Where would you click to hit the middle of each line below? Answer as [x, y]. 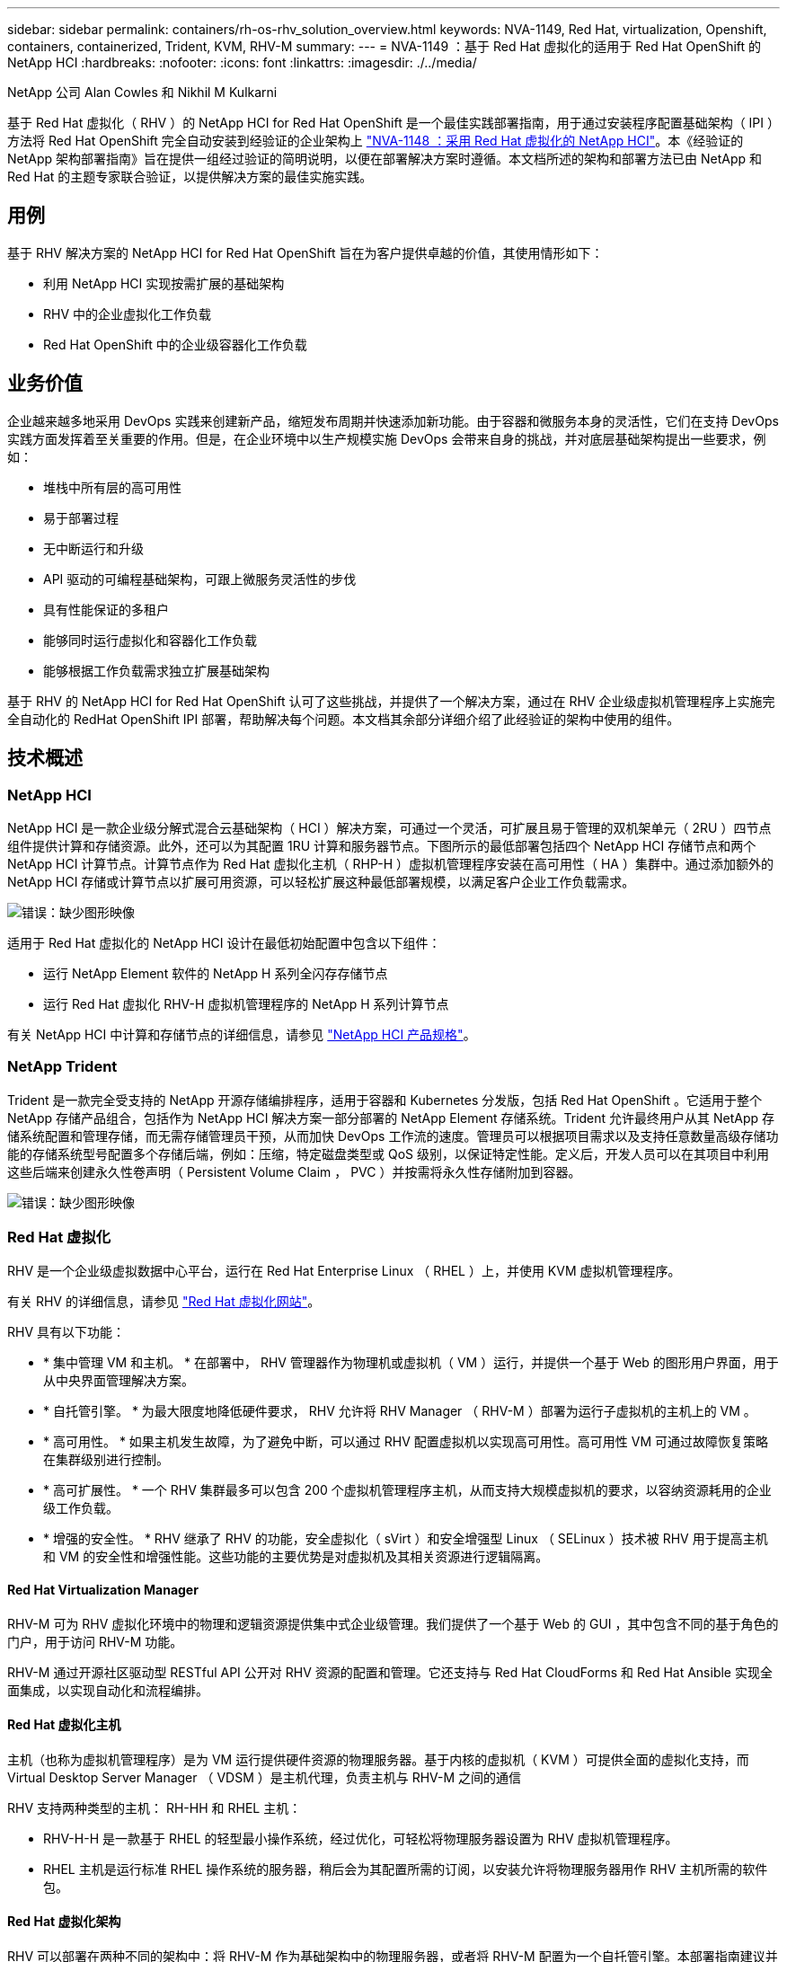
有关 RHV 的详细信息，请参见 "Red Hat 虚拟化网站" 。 [164, 1302]
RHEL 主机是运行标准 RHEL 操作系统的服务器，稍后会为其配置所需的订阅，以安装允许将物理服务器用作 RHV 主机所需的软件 [406, 1869]
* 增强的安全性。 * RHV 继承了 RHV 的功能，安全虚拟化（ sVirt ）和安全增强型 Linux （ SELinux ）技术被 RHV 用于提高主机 [406, 1539]
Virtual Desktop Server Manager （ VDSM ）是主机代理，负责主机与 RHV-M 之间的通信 [265, 1777]
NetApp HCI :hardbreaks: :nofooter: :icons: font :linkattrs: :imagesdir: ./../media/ [242, 62]
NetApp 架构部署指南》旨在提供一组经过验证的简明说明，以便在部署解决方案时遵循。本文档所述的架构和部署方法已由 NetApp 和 [385, 159]
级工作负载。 [81, 1508]
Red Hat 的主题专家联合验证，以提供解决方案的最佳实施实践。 [190, 177]
